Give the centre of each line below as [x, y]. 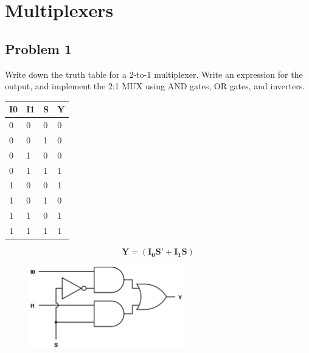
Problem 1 [38, 48]
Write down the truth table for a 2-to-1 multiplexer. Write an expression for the [154, 74]
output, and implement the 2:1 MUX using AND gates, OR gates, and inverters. [155, 86]
